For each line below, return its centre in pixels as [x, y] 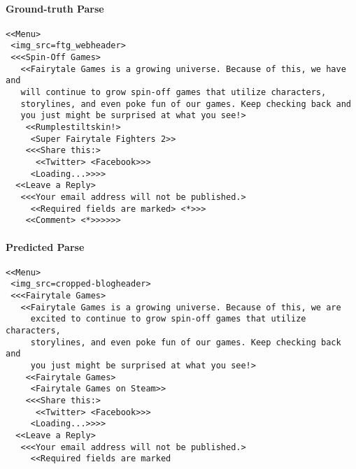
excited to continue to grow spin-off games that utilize [168, 319]
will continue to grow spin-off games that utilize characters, [173, 93]
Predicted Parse [45, 246]
